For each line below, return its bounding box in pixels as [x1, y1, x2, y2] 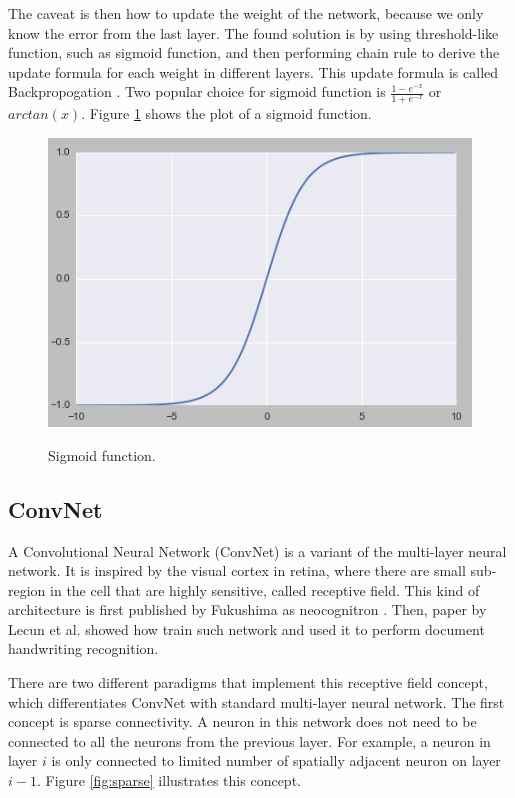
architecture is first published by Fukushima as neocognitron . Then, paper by [8, 599, 487, 620]
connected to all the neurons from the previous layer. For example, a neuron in [8, 730, 491, 751]
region [8, 579, 46, 600]
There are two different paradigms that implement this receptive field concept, [8, 672, 488, 693]
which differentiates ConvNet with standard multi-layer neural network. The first [8, 691, 505, 712]
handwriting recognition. [8, 638, 159, 659]
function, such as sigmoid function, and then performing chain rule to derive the [8, 42, 500, 63]
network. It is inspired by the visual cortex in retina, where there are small [8, 560, 466, 581]
